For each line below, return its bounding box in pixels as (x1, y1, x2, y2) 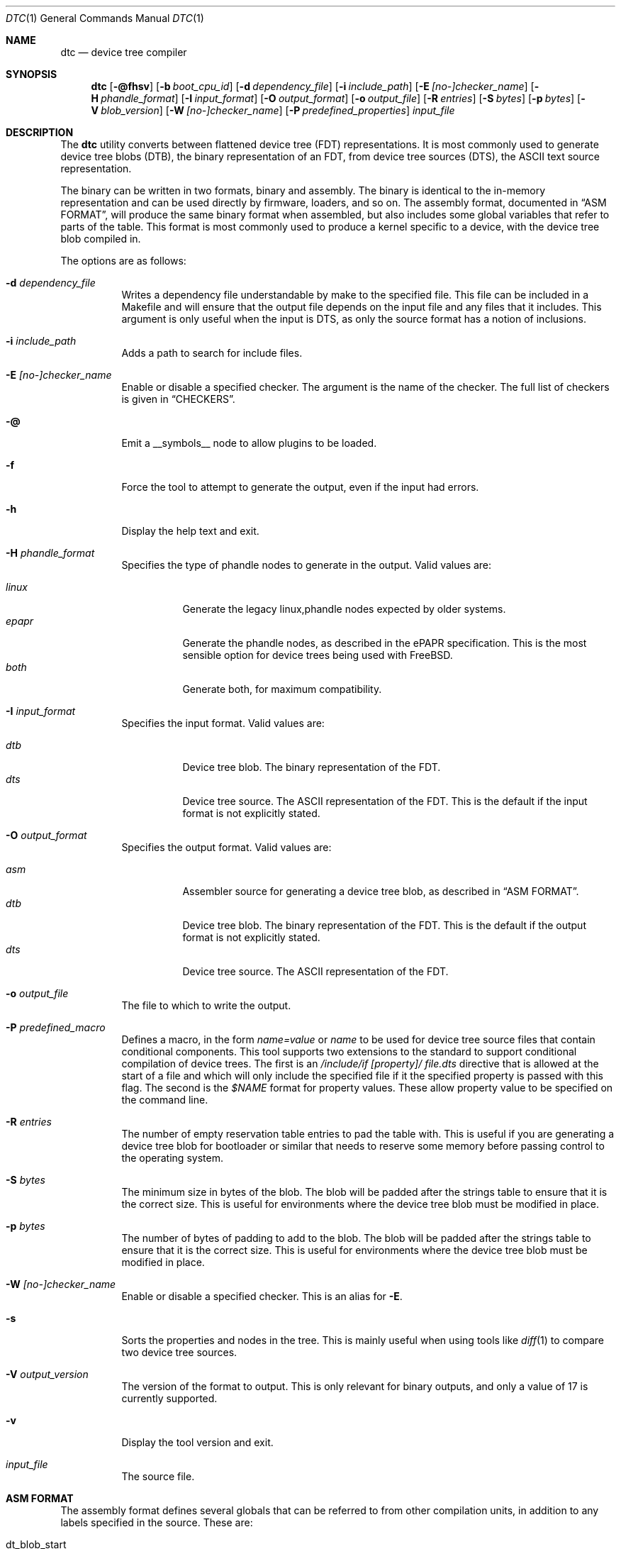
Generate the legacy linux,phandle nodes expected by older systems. (182, 603, 506, 615)
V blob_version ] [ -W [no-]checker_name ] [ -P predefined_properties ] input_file (91, 104, 455, 116)
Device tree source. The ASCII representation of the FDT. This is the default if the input (182, 795, 588, 807)
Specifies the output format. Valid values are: (121, 841, 332, 853)
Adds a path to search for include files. (121, 347, 303, 359)
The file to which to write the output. (121, 999, 291, 1011)
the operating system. (121, 1152, 223, 1164)
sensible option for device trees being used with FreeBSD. (182, 649, 453, 661)
